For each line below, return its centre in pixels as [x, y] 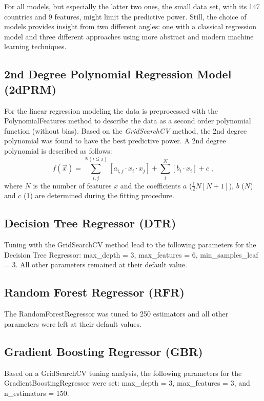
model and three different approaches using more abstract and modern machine [129, 36]
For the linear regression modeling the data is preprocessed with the [111, 110]
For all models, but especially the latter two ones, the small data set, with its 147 [132, 6]
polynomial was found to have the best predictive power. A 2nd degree [115, 141]
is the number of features [72, 185]
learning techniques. [35, 46]
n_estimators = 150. [37, 393]
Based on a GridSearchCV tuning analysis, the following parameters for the [123, 373]
